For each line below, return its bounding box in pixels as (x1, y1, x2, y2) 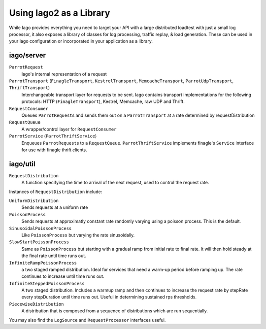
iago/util (9, 160, 35, 168)
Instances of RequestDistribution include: (9, 189, 102, 195)
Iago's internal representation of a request (21, 71, 107, 77)
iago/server (9, 51, 46, 60)
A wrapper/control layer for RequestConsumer (21, 126, 117, 132)
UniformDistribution (9, 198, 59, 203)
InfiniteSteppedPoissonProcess (9, 281, 85, 286)
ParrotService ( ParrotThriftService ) (9, 133, 97, 139)
